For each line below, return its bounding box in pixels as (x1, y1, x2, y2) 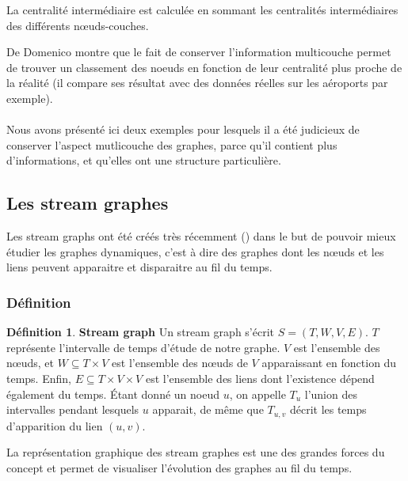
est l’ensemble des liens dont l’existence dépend (145, 369, 375, 386)
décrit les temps (289, 401, 367, 418)
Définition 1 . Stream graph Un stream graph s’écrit (6, 324, 274, 340)
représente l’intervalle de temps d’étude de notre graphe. (6, 339, 280, 355)
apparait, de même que (152, 401, 264, 418)
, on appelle (229, 385, 286, 402)
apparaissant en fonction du (261, 354, 397, 371)
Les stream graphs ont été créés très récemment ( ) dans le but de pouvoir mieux (6, 228, 396, 244)
